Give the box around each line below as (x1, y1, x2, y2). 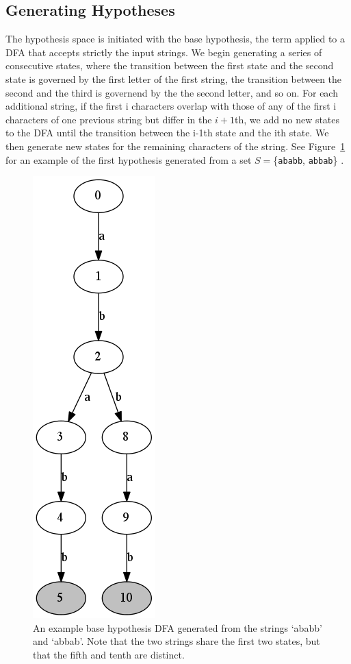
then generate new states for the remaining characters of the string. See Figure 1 (5, 138, 346, 153)
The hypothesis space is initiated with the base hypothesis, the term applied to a (5, 32, 346, 46)
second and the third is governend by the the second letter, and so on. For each (5, 85, 338, 99)
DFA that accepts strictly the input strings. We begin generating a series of (5, 45, 322, 59)
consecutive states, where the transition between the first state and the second (5, 58, 334, 73)
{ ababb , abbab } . (273, 152, 344, 167)
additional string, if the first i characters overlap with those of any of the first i (5, 99, 337, 113)
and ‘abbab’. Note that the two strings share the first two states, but (33, 634, 320, 648)
